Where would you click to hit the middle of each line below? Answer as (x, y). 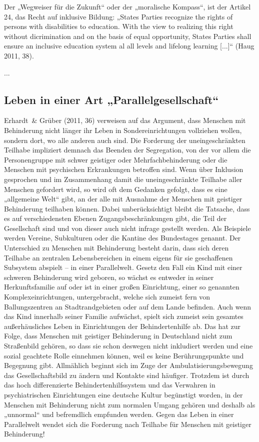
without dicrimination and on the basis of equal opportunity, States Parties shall (128, 36)
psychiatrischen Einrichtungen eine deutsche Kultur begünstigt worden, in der (123, 394)
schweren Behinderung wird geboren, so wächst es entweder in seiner (109, 277)
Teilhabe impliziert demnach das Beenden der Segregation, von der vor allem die (127, 150)
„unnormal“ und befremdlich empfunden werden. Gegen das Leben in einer (119, 414)
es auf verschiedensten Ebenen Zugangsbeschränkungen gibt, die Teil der (115, 218)
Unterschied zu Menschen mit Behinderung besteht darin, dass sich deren (116, 248)
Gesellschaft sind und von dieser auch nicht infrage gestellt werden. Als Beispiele (127, 228)
